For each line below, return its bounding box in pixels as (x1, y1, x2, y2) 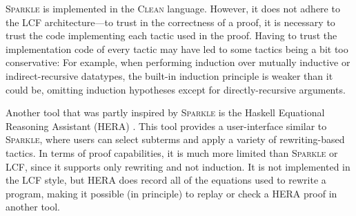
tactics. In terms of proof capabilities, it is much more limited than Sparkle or (6, 145, 338, 160)
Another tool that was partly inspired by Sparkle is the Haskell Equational (6, 105, 325, 120)
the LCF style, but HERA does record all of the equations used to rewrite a (6, 173, 326, 187)
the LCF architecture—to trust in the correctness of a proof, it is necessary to (6, 14, 335, 29)
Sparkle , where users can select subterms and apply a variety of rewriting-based (6, 132, 345, 147)
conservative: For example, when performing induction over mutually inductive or (6, 55, 350, 69)
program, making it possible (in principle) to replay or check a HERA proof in (6, 186, 337, 200)
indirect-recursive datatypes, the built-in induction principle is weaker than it (6, 68, 333, 83)
